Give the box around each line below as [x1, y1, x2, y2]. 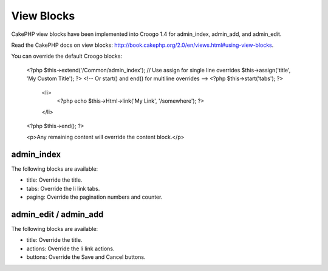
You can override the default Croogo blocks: [11, 52, 123, 60]
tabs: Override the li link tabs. [26, 185, 100, 192]
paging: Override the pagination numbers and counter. [26, 193, 163, 201]
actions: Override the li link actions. [26, 245, 115, 252]
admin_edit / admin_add [11, 209, 104, 219]
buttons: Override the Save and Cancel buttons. [26, 253, 146, 261]
